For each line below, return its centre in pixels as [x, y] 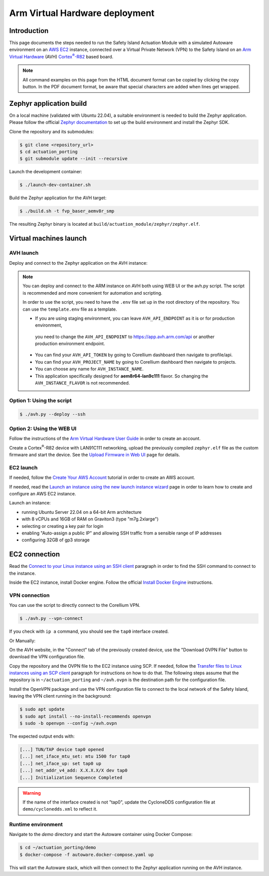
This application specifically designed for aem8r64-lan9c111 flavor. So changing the [122, 376]
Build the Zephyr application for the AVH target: [58, 198]
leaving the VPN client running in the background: [60, 696]
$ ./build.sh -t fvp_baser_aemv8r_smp [67, 211]
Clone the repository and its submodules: [52, 131]
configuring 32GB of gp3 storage [56, 540]
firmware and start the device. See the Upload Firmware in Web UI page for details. [95, 455]
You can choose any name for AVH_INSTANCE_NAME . [89, 369]
